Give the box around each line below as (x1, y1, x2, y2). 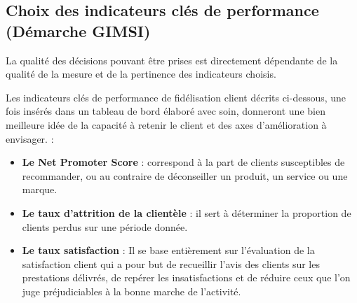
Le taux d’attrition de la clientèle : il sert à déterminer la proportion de (22, 205, 351, 220)
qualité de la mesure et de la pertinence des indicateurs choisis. (6, 66, 276, 81)
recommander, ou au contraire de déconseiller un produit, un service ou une (22, 168, 348, 183)
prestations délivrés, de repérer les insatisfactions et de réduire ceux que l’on (22, 270, 351, 285)
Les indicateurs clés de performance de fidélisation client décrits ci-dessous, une (6, 90, 346, 104)
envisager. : (6, 131, 54, 146)
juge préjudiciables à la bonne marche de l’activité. (22, 283, 241, 298)
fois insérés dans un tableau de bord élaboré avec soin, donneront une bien (6, 104, 325, 118)
